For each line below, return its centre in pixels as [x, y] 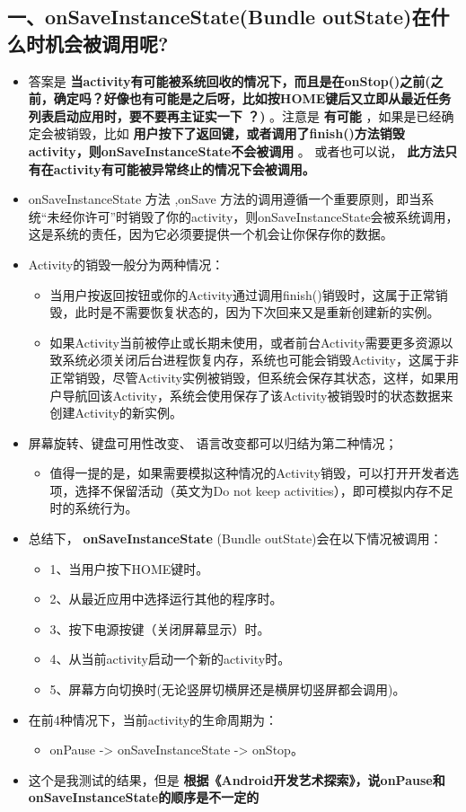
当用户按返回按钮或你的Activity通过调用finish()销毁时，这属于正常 [242, 294]
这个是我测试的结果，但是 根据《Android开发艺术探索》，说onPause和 [237, 779]
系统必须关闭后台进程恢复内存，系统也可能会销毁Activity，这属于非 [260, 360]
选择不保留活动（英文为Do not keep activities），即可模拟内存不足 [264, 490]
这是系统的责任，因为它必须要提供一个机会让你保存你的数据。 [211, 234]
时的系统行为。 [94, 508]
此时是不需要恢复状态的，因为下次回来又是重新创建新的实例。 [257, 312]
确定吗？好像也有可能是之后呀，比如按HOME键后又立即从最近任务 [252, 98]
